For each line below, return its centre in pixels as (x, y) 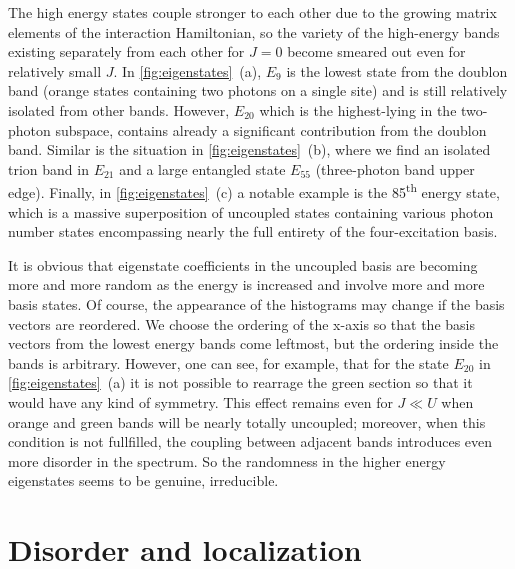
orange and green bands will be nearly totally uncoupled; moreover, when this (247, 421)
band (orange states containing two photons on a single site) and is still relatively (258, 90)
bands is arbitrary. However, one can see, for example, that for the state (228, 362)
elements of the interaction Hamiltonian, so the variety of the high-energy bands (254, 31)
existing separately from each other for (126, 51)
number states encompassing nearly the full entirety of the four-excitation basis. (253, 231)
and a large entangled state (202, 168)
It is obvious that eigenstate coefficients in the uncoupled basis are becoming (243, 264)
